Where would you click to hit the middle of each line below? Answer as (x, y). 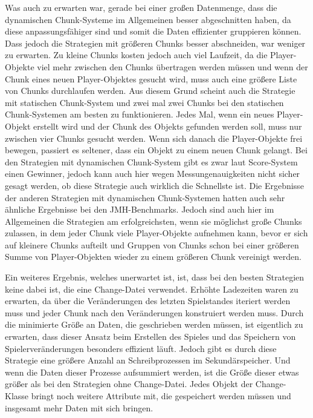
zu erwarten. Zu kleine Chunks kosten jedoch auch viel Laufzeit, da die (136, 55)
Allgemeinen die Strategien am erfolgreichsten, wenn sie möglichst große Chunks (153, 221)
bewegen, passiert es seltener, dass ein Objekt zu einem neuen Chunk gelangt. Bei (156, 150)
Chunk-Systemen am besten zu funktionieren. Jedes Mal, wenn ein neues (140, 114)
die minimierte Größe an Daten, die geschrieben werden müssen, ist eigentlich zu (154, 324)
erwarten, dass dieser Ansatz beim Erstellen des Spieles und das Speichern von (150, 337)
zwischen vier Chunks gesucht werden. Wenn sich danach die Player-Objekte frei (154, 138)
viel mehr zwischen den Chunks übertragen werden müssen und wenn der (173, 66)
